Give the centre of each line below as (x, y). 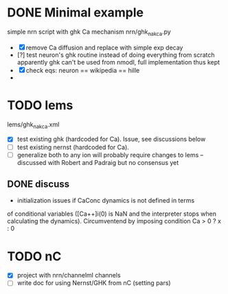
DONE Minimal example (76, 13)
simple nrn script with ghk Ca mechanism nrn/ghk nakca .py (89, 32)
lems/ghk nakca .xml (33, 125)
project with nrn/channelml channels (69, 275)
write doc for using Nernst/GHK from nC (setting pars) (94, 283)
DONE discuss (38, 184)
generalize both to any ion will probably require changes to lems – (110, 155)
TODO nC (34, 256)
